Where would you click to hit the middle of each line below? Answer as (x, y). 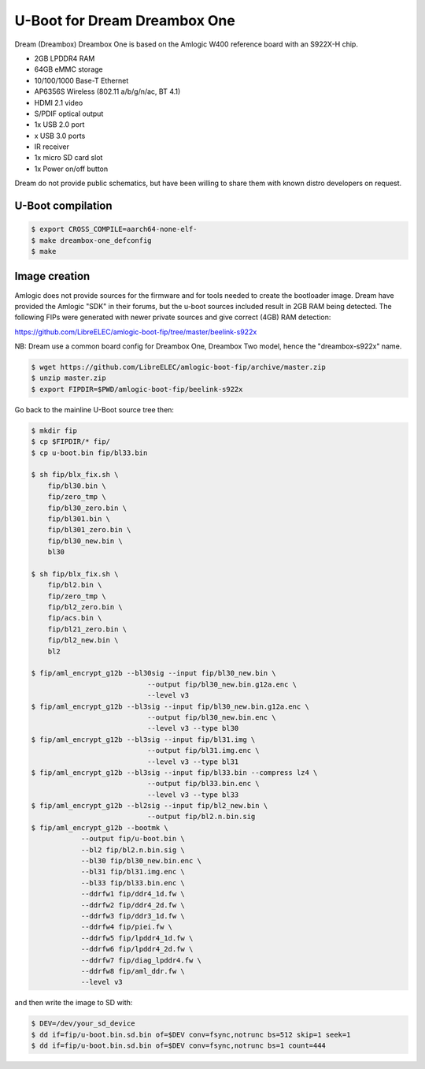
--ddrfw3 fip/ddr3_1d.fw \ (133, 916)
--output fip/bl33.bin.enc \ (203, 784)
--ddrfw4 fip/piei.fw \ (127, 927)
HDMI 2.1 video (59, 102)
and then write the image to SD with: (74, 1003)
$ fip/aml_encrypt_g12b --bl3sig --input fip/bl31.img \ (143, 739)
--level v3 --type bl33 (193, 795)
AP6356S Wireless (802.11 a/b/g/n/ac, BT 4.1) (107, 91)
